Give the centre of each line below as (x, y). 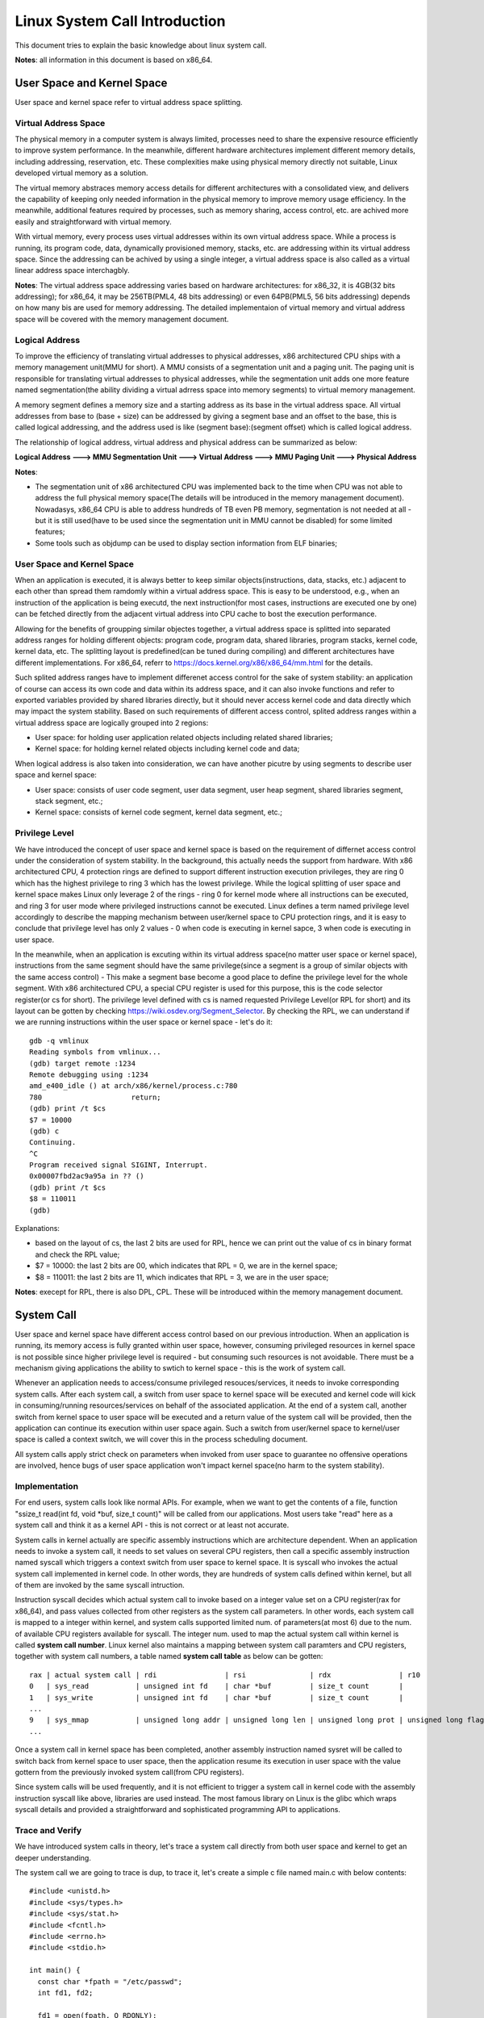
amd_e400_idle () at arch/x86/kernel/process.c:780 (134, 1086)
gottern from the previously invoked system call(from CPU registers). (129, 1772)
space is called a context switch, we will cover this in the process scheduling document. (161, 1439)
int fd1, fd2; (65, 1993)
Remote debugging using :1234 (89, 1074)
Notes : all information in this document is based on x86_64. (114, 60)
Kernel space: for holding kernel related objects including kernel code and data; (167, 749)
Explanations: (38, 1229)
